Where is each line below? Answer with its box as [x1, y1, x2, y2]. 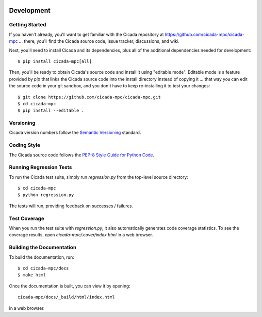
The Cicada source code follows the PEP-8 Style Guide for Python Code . [9, 152, 155, 158]
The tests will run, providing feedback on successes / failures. [9, 203, 133, 209]
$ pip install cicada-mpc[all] [17, 58, 92, 64]
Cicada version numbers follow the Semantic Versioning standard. [9, 130, 141, 135]
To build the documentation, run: [9, 254, 75, 260]
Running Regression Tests [9, 164, 72, 171]
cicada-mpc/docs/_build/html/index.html [17, 294, 115, 300]
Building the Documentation [9, 244, 77, 251]
